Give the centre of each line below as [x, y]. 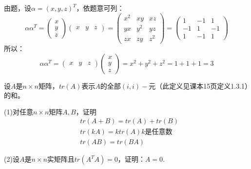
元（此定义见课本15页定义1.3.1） [199, 85]
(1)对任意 [19, 111]
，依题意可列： [100, 8]
